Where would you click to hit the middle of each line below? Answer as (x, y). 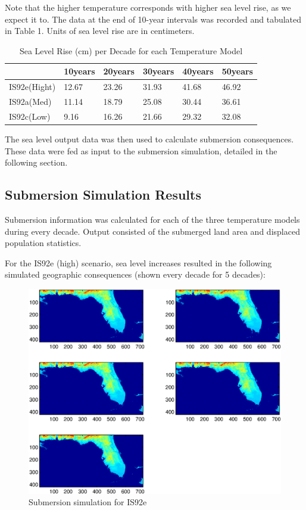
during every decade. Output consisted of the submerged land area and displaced (152, 231)
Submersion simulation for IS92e (88, 502)
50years (237, 71)
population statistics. (43, 243)
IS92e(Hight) (32, 87)
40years (198, 71)
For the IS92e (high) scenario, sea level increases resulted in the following (138, 262)
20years (119, 71)
